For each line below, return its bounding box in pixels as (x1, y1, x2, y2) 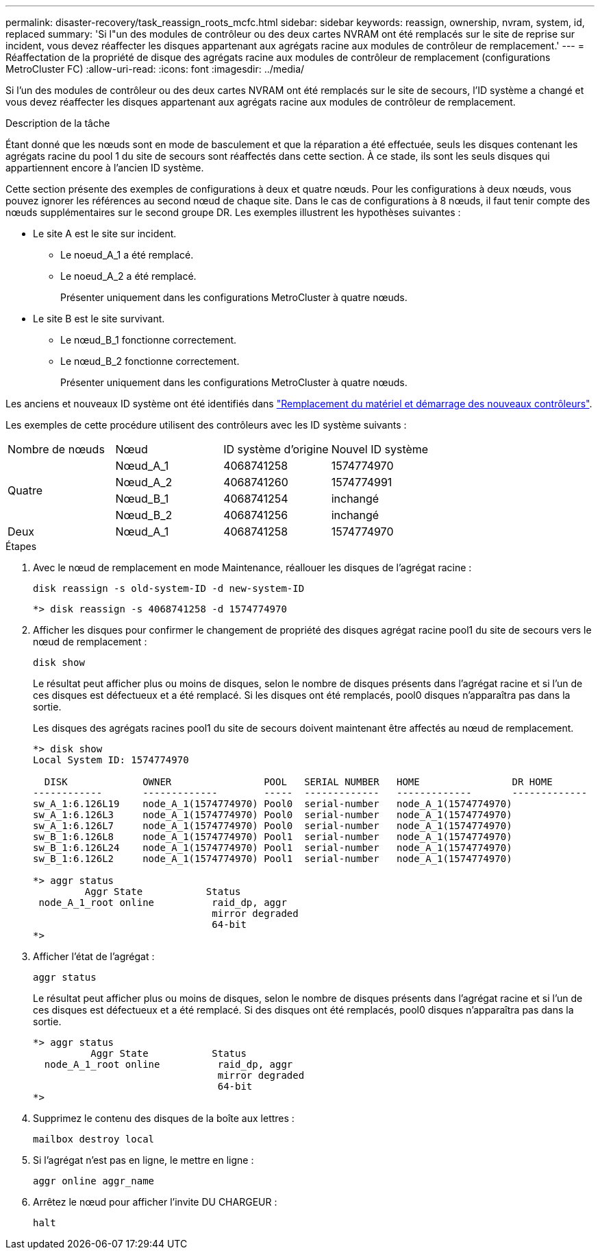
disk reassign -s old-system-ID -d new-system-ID (33, 583, 305, 594)
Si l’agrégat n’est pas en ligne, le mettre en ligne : (33, 1154, 254, 1166)
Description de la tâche (5, 117, 110, 129)
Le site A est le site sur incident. (33, 228, 177, 239)
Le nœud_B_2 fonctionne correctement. (60, 355, 240, 367)
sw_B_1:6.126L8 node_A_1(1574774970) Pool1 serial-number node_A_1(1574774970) (33, 831, 512, 842)
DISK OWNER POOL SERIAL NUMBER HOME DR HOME (44, 776, 553, 787)
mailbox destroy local (33, 1134, 155, 1145)
